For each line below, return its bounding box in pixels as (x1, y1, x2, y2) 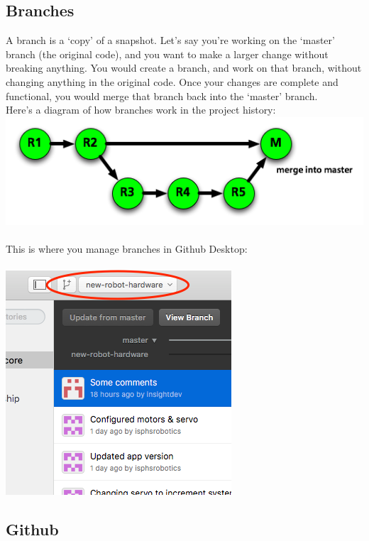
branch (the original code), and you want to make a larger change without (6, 46, 329, 61)
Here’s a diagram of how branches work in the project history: (6, 102, 276, 117)
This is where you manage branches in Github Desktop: (6, 241, 248, 256)
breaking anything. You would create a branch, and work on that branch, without (6, 60, 362, 75)
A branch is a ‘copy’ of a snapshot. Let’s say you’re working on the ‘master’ (6, 33, 335, 48)
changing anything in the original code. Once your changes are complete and (6, 74, 338, 89)
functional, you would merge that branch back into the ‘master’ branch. (6, 88, 318, 103)
